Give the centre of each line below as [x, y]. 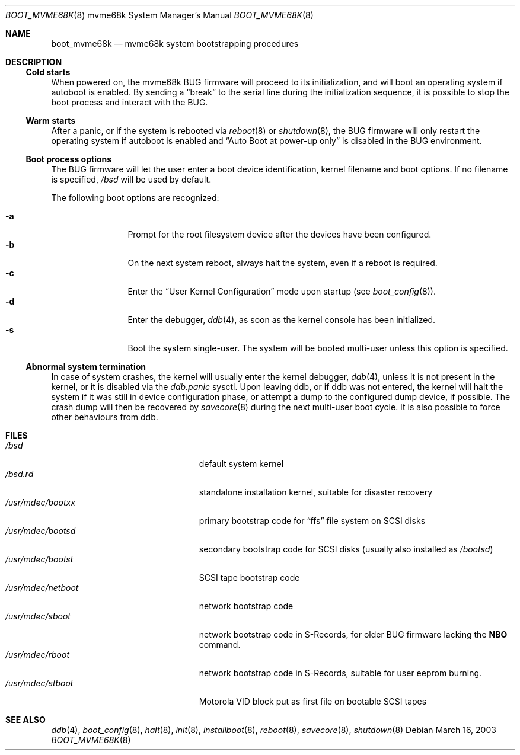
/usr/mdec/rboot [37, 655]
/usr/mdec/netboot [42, 588]
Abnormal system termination [86, 367]
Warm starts [51, 121]
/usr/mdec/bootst [39, 559]
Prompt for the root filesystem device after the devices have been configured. [280, 234]
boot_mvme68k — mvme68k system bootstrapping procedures [175, 44]
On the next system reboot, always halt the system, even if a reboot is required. [283, 263]
